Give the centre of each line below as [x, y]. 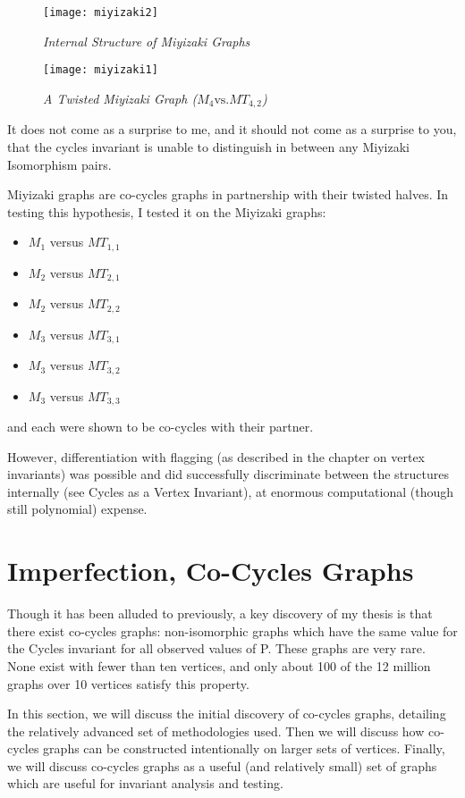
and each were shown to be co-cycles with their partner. [161, 427]
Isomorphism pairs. [59, 164]
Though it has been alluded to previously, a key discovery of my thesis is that [220, 613]
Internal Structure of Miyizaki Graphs [147, 41]
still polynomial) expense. [77, 509]
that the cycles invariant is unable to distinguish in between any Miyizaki [208, 146]
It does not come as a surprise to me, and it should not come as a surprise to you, [232, 129]
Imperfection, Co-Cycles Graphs [211, 571]
